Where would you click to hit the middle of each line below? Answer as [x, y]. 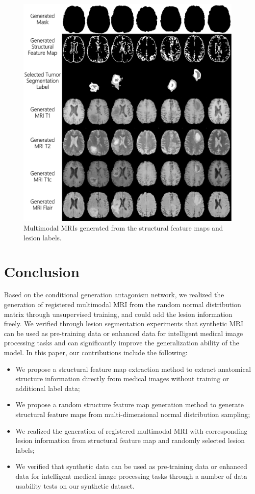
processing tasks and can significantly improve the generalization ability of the [122, 343]
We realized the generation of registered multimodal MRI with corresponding [131, 430]
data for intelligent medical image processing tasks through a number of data [131, 476]
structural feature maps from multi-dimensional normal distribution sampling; [133, 414]
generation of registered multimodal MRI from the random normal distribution [123, 304]
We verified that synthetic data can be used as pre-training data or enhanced [131, 466]
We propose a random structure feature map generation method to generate [129, 404]
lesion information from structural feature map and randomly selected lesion [130, 440]
